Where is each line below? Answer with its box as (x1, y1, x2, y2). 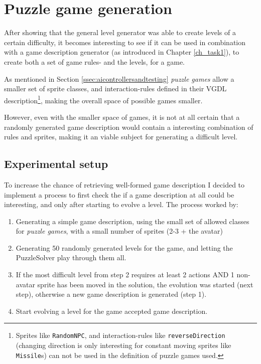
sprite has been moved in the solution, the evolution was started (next (37, 279, 253, 289)
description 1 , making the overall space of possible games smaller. (4, 93, 203, 105)
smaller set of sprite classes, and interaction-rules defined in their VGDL (4, 83, 227, 94)
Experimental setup (4, 156, 108, 171)
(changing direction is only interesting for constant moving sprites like (16, 340, 231, 350)
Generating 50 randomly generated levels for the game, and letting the (16, 242, 233, 253)
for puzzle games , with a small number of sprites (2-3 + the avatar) (16, 226, 223, 236)
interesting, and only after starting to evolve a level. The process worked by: (4, 199, 238, 210)
